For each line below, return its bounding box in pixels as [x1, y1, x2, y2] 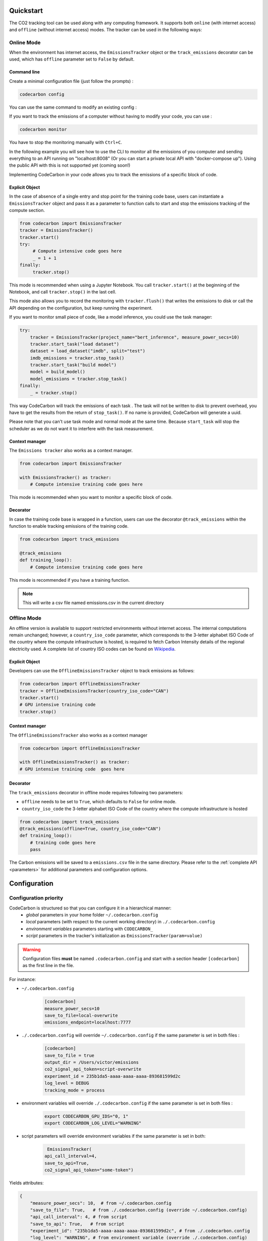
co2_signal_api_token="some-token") [44, 1167, 134, 1173]
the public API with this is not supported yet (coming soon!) [9, 162, 131, 168]
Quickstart [9, 6, 43, 15]
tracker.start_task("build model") [30, 362, 117, 368]
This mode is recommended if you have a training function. [9, 577, 130, 583]
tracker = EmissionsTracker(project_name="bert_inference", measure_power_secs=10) [30, 334, 240, 340]
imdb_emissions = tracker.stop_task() [30, 355, 125, 361]
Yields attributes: [9, 1180, 44, 1186]
